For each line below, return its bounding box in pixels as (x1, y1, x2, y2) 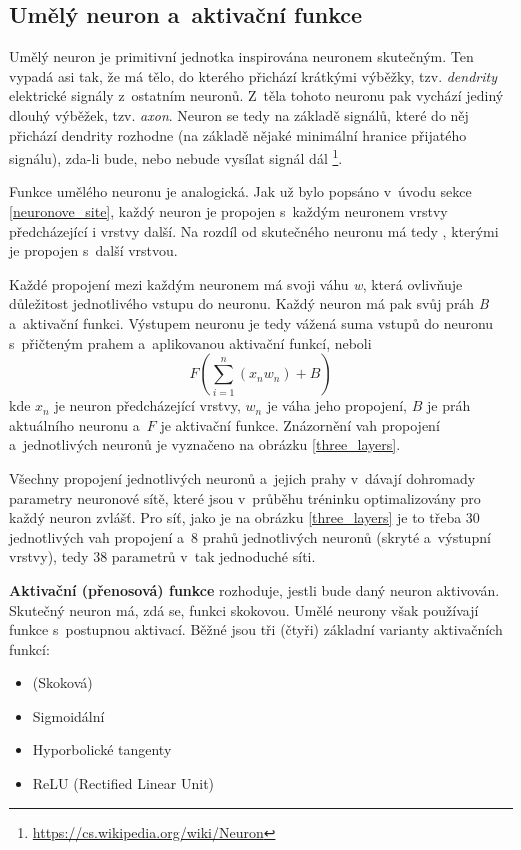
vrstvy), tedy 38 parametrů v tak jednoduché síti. (9, 546, 316, 567)
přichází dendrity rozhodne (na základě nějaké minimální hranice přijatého (9, 124, 467, 145)
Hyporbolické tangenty (32, 739, 172, 760)
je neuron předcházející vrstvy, (54, 395, 241, 416)
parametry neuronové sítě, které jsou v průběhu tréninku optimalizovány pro (9, 487, 481, 508)
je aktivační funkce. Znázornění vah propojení (160, 414, 440, 435)
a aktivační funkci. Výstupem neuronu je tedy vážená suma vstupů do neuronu (9, 312, 494, 333)
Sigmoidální (32, 705, 105, 726)
